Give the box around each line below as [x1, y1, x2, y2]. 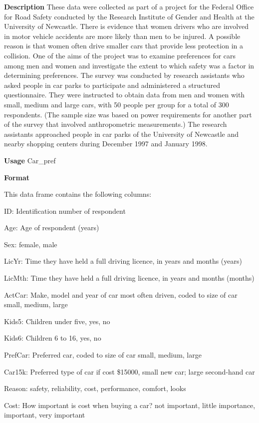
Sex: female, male [4, 239, 57, 249]
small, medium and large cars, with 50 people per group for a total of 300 [4, 99, 229, 109]
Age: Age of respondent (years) [4, 222, 99, 233]
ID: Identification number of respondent [4, 205, 126, 216]
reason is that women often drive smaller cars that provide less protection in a [4, 40, 243, 51]
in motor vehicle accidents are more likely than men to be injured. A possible [4, 30, 241, 41]
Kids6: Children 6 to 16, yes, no [4, 333, 101, 343]
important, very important [4, 410, 85, 420]
